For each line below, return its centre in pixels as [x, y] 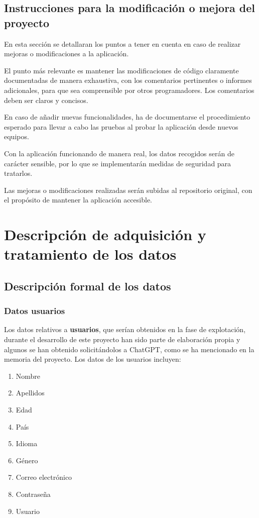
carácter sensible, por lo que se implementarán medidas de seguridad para [118, 163]
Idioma [27, 443]
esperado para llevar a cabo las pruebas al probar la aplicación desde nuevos [121, 126]
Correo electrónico [44, 477]
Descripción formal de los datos [88, 286]
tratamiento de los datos [90, 254]
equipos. [17, 136]
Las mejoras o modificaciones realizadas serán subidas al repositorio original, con [128, 190]
